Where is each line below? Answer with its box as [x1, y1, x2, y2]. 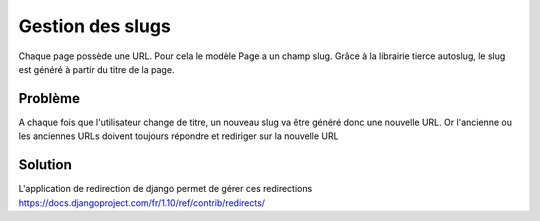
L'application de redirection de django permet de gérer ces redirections [18, 183, 313, 195]
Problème [18, 90, 80, 107]
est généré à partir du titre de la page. [18, 63, 175, 75]
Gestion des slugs [18, 15, 172, 37]
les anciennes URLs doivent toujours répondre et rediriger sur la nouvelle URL [18, 130, 339, 142]
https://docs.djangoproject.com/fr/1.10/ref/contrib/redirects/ [18, 196, 265, 209]
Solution [18, 156, 72, 174]
